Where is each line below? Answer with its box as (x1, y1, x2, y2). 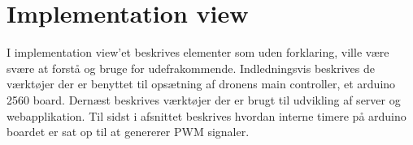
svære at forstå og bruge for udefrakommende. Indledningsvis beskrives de (7, 59, 375, 76)
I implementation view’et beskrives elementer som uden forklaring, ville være (7, 44, 389, 61)
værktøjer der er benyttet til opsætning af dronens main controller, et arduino (7, 75, 396, 92)
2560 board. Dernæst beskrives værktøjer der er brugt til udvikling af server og (7, 91, 401, 108)
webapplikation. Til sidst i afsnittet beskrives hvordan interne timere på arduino (7, 107, 406, 124)
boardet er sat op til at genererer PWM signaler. (7, 123, 250, 140)
